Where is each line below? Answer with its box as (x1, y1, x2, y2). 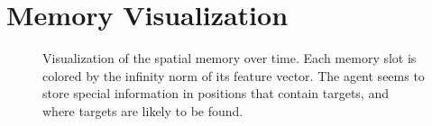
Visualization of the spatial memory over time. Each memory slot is (42, 49, 417, 67)
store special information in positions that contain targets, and (42, 84, 389, 103)
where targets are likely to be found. (42, 101, 244, 120)
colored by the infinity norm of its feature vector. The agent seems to (42, 66, 425, 85)
